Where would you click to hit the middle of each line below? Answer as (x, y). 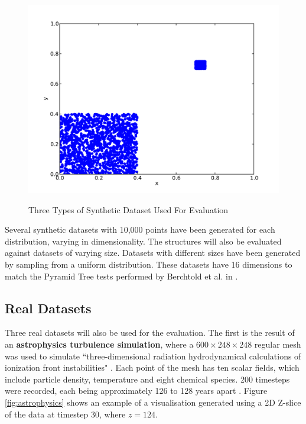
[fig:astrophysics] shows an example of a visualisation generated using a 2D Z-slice (153, 402)
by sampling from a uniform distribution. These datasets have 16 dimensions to (149, 264)
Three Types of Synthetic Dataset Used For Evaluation (128, 209)
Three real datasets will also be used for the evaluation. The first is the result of (150, 333)
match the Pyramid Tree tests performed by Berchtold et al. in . (121, 276)
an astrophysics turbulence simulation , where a (99, 344)
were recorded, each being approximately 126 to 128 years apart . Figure (136, 391)
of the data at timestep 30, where (65, 414)
